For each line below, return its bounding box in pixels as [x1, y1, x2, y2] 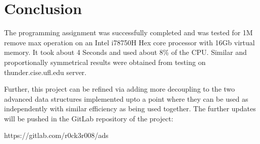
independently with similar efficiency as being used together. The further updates [4, 103, 256, 114]
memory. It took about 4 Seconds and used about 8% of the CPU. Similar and [4, 47, 247, 57]
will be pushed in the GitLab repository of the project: [4, 113, 174, 123]
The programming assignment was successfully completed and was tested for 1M [4, 27, 253, 38]
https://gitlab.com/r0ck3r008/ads [4, 130, 109, 140]
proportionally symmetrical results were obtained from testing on [4, 56, 206, 67]
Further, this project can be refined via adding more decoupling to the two [4, 84, 235, 94]
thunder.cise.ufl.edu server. [4, 66, 87, 77]
